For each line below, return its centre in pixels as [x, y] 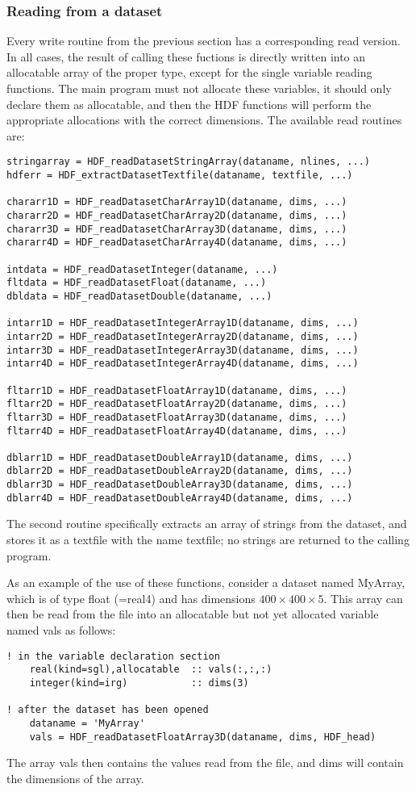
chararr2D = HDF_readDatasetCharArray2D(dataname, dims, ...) [177, 216]
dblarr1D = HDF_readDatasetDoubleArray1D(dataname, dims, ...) [180, 457]
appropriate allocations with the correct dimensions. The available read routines [204, 120]
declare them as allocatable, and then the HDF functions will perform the [189, 104]
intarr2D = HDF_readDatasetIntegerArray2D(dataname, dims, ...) [183, 336]
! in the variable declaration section [113, 656]
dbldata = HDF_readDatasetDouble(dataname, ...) [139, 296]
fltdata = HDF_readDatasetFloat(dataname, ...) [137, 283]
